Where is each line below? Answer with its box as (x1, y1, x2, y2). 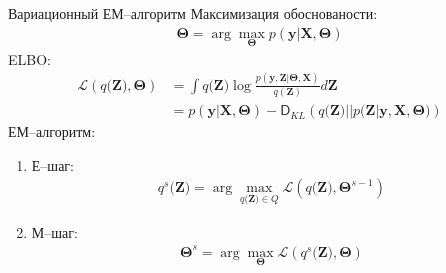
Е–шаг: (31, 154, 74, 175)
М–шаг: (31, 221, 78, 242)
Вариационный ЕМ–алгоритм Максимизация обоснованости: (8, 3, 378, 23)
